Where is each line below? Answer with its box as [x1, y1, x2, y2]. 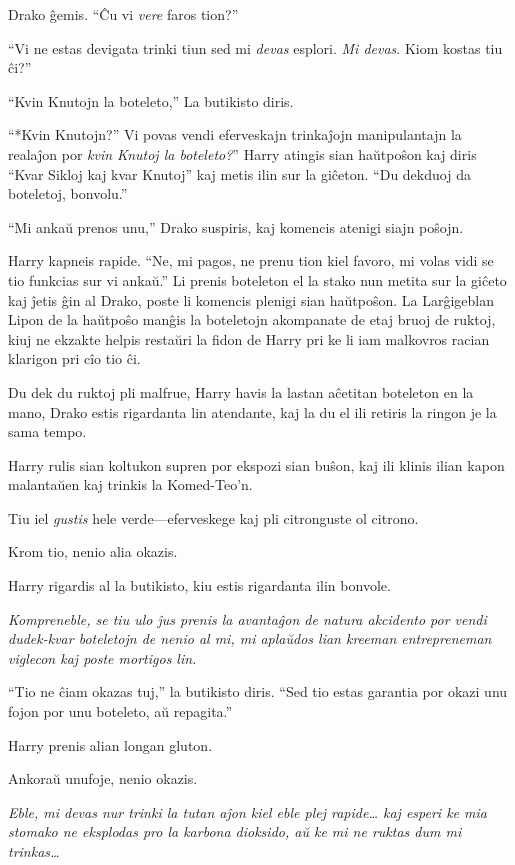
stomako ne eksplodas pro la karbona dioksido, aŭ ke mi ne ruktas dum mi [8, 821, 462, 842]
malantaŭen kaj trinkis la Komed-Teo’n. [8, 474, 253, 495]
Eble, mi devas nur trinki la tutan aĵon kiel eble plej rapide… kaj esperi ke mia [8, 801, 487, 822]
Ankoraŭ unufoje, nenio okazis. [8, 768, 198, 789]
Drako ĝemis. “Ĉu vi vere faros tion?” [8, 4, 239, 24]
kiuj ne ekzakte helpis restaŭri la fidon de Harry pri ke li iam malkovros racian [8, 328, 490, 349]
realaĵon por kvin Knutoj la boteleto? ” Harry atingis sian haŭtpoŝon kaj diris [8, 143, 477, 164]
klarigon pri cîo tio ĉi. [8, 348, 141, 369]
